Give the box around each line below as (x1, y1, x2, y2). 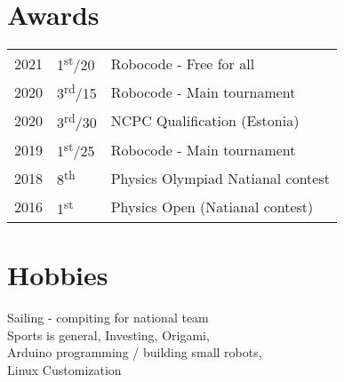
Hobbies (7, 257, 108, 293)
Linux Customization (7, 361, 122, 378)
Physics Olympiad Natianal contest (110, 168, 330, 189)
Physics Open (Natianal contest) (110, 196, 314, 218)
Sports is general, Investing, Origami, (7, 325, 210, 344)
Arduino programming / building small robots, (7, 343, 262, 362)
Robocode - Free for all (110, 52, 255, 74)
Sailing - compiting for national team (7, 308, 209, 327)
